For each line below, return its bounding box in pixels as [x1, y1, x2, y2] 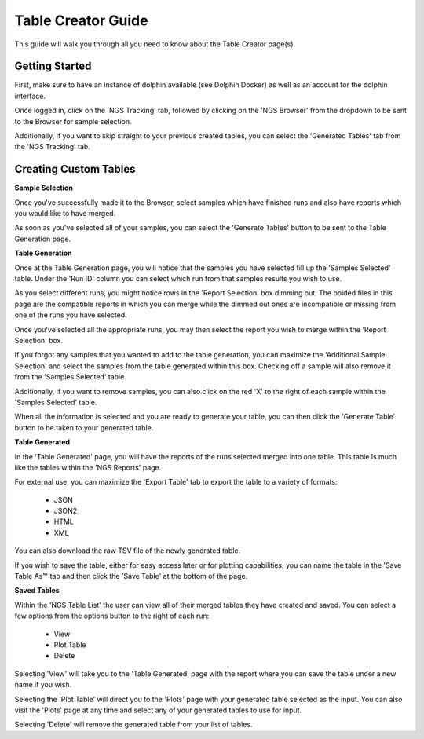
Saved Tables [14, 586, 60, 595]
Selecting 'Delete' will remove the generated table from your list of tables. [14, 719, 253, 730]
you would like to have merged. [14, 209, 116, 218]
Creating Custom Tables [14, 163, 136, 176]
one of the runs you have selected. [14, 310, 127, 320]
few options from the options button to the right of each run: [14, 611, 210, 620]
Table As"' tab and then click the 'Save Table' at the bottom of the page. [14, 572, 248, 581]
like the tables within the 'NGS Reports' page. [14, 463, 162, 472]
